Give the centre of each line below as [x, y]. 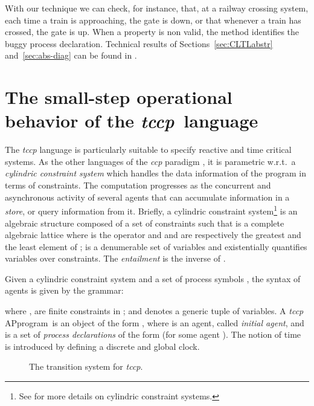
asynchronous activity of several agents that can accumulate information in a [147, 197]
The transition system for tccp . [86, 366]
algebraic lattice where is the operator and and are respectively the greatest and [153, 235]
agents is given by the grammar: [64, 290]
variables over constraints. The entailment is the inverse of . [115, 258]
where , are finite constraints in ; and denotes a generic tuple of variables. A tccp [154, 311]
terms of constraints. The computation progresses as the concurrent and [138, 185]
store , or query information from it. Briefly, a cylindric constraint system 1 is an [151, 210]
